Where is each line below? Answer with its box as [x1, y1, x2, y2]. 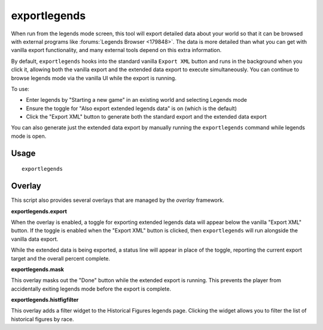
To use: [11, 85, 30, 92]
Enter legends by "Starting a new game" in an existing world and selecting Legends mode [26, 96, 248, 104]
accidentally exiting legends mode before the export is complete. [11, 285, 172, 292]
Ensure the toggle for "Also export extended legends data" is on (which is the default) [26, 105, 237, 112]
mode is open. [11, 132, 47, 140]
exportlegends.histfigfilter [11, 296, 79, 304]
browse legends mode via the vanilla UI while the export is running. [11, 74, 176, 81]
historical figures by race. [11, 315, 74, 323]
